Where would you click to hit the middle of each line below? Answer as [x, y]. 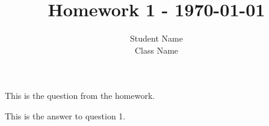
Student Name [156, 38]
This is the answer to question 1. [65, 115]
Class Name [156, 50]
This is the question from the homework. [80, 96]
